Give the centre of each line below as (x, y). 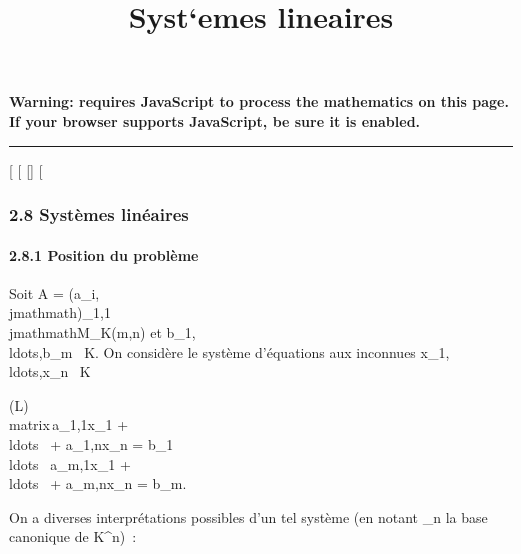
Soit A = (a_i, (54, 292)
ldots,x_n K (50, 371)
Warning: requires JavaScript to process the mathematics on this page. (259, 101)
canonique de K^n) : (73, 536)
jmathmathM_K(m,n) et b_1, (102, 331)
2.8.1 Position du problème (104, 254)
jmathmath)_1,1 (60, 312)
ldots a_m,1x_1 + (70, 463)
